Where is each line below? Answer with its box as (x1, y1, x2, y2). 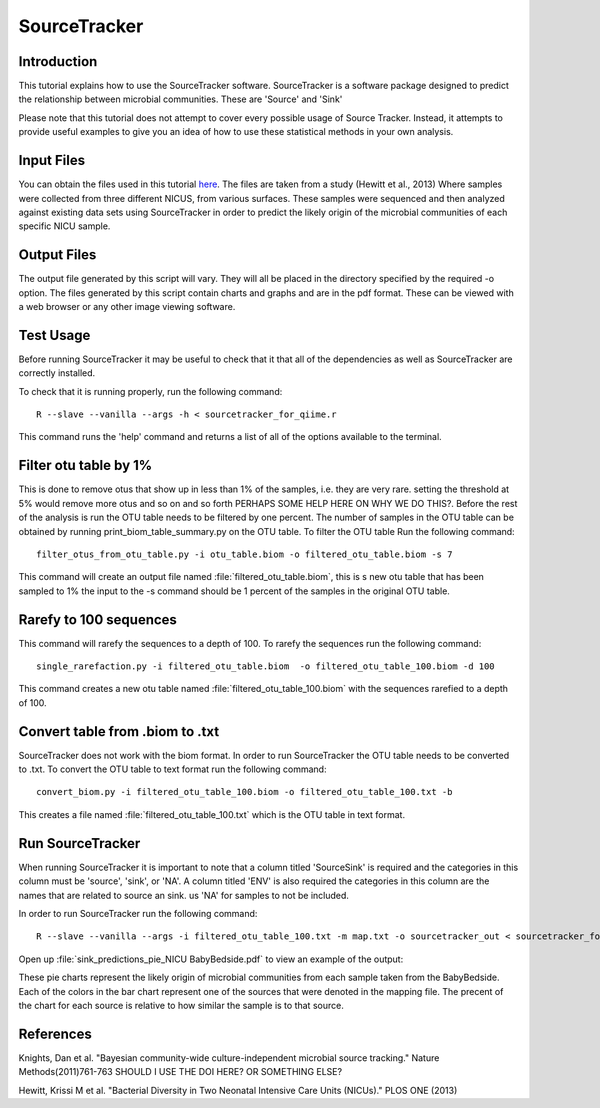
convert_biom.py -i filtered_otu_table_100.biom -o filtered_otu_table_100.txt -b (36, 786, 453, 798)
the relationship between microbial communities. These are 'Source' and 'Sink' (18, 93, 343, 105)
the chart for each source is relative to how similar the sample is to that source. (18, 999, 344, 1011)
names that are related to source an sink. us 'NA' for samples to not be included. (18, 889, 350, 901)
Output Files (18, 246, 97, 264)
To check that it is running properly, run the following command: (18, 385, 283, 397)
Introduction (18, 53, 98, 70)
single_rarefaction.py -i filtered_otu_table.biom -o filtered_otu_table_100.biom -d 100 (36, 661, 495, 672)
